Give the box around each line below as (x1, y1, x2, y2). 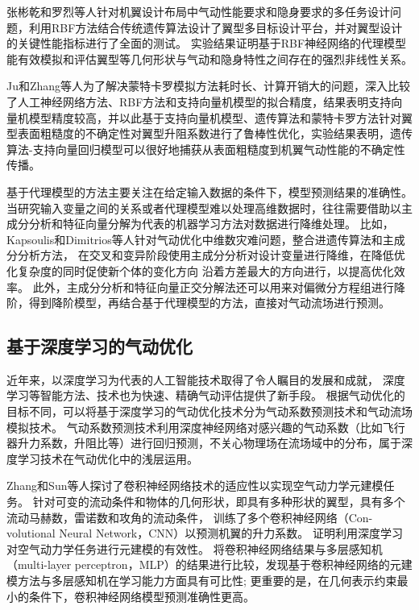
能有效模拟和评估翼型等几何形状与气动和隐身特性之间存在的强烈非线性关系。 (6, 50, 413, 67)
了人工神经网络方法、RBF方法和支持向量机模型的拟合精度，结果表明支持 (6, 93, 392, 110)
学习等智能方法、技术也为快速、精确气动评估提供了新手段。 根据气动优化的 (6, 387, 405, 404)
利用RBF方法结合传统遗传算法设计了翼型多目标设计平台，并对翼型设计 (28, 19, 403, 35)
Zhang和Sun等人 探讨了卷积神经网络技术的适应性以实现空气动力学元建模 (6, 477, 384, 494)
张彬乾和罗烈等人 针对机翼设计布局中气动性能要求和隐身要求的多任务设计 (6, 3, 390, 19)
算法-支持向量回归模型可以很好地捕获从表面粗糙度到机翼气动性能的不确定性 (6, 140, 405, 157)
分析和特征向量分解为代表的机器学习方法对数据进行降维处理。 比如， (28, 215, 394, 232)
